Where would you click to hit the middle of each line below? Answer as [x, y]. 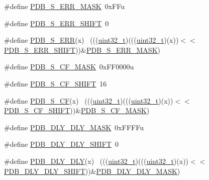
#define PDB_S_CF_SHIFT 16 [56, 83]
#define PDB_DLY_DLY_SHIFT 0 [61, 144]
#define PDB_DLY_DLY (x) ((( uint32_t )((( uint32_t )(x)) [96, 161]
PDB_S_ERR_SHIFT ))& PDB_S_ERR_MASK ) [82, 50]
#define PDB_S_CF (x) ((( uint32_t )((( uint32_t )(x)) [89, 100]
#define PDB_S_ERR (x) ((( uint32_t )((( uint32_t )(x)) [91, 40]
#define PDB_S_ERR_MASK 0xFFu [65, 6]
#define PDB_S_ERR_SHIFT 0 [57, 23]
